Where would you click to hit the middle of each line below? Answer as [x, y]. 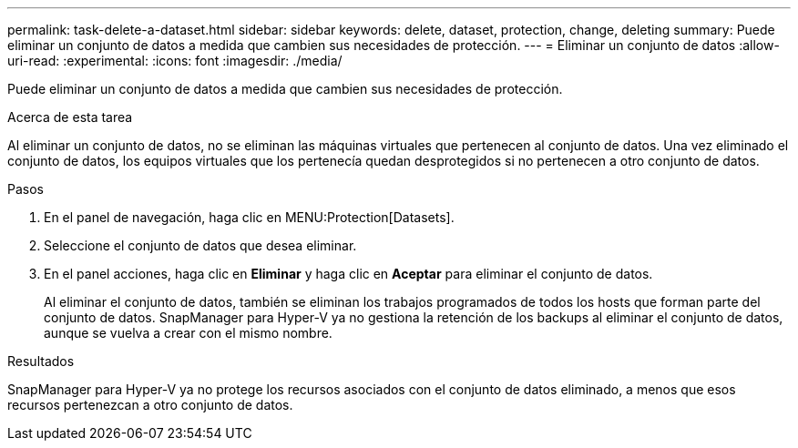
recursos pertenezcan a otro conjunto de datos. [150, 405]
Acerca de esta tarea [70, 117]
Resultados [41, 361]
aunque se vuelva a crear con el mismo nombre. [188, 333]
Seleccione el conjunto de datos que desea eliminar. [200, 245]
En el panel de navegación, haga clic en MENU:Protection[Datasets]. [249, 217]
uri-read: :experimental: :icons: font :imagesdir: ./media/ [175, 61]
